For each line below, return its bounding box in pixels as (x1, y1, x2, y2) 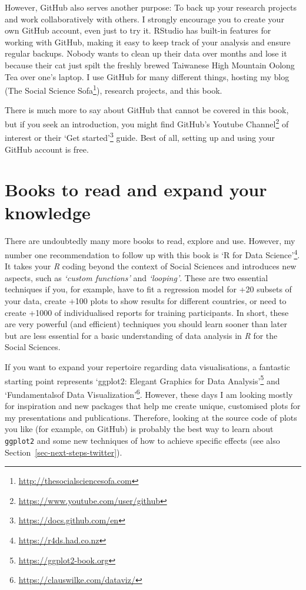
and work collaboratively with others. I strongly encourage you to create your (5, 12, 284, 25)
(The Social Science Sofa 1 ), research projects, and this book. (5, 83, 222, 96)
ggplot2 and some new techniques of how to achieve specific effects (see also (5, 434, 280, 446)
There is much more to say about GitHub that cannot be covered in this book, (5, 104, 289, 116)
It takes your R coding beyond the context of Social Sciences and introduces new (5, 260, 297, 272)
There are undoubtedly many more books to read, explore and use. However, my (5, 235, 295, 247)
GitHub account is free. (5, 143, 89, 155)
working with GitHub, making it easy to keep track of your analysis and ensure (5, 35, 291, 48)
